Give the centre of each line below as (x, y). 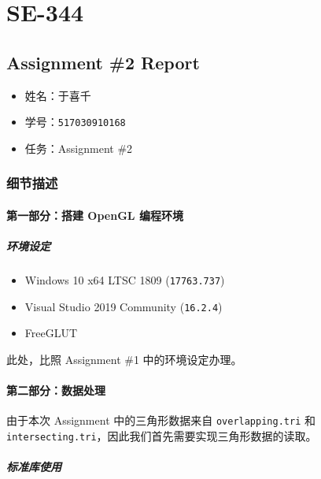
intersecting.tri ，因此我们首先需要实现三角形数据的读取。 (162, 435)
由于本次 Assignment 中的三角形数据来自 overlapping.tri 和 (161, 420)
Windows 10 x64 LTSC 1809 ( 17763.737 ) (125, 280)
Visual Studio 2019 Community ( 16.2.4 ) (124, 306)
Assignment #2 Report (103, 62)
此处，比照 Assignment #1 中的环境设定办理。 (124, 359)
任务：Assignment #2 (79, 148)
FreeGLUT (51, 333)
